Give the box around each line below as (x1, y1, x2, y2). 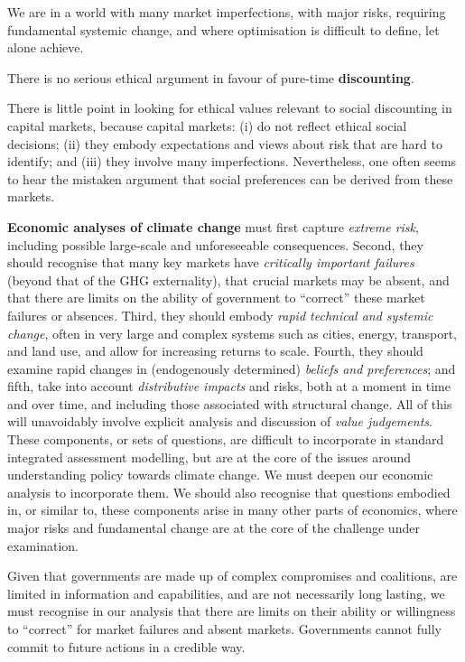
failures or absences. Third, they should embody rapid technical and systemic (7, 305, 433, 324)
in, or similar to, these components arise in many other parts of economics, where (7, 500, 458, 519)
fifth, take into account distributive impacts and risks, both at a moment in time (7, 377, 451, 396)
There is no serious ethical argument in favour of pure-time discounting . (7, 68, 414, 87)
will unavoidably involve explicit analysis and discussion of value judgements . (7, 412, 432, 431)
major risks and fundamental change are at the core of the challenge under (7, 518, 420, 537)
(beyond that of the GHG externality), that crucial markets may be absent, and (7, 270, 450, 289)
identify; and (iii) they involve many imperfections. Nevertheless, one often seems (7, 152, 457, 171)
